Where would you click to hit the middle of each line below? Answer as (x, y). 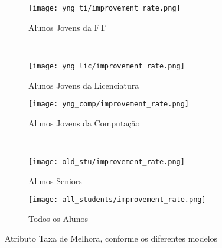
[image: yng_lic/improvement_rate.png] (107, 66)
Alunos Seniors (55, 180)
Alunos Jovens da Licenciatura (84, 85)
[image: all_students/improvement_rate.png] (117, 200)
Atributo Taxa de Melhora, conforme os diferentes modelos (111, 238)
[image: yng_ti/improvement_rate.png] (105, 8)
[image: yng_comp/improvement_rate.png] (109, 104)
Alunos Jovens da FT (67, 27)
